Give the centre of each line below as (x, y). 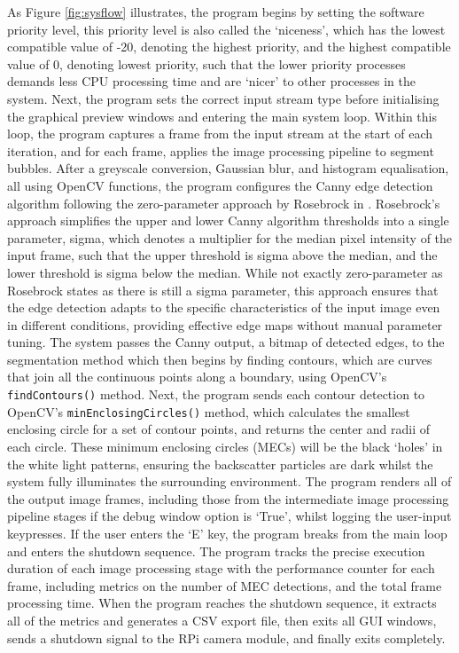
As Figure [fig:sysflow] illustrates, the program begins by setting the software (216, 12)
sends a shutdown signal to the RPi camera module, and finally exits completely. (226, 637)
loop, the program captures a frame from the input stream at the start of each (220, 134)
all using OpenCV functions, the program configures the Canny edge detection (220, 185)
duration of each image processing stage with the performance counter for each (221, 568)
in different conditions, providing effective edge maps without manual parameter (225, 324)
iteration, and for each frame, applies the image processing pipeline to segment (221, 150)
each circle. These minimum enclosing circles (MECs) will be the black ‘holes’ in (225, 446)
